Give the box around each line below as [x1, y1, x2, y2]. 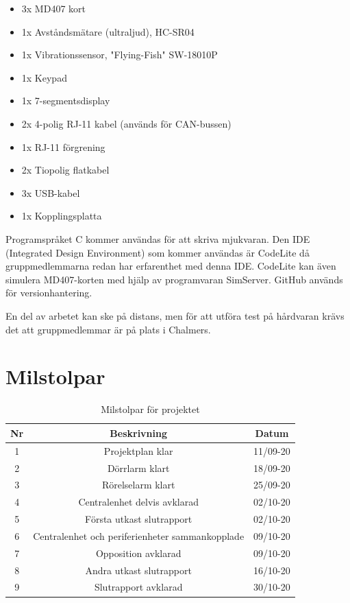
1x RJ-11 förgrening [21, 139, 105, 154]
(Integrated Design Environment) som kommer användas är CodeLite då [5, 245, 310, 259]
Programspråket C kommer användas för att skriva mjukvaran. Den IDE [5, 231, 310, 246]
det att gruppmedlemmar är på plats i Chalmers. [5, 322, 211, 336]
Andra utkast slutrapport [85, 563, 192, 577]
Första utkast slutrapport [85, 512, 192, 526]
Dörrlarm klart [107, 460, 170, 475]
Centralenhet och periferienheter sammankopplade [33, 528, 245, 543]
